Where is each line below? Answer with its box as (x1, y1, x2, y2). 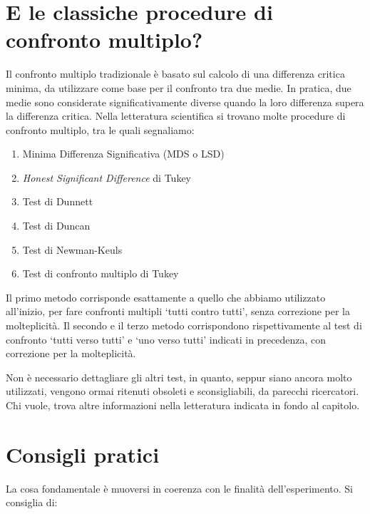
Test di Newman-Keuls (22, 242, 123, 257)
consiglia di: (6, 495, 58, 510)
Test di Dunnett (22, 194, 93, 209)
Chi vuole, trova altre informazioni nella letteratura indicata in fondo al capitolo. (6, 398, 360, 412)
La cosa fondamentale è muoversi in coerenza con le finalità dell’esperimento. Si (6, 480, 354, 495)
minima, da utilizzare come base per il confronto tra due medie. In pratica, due (6, 80, 351, 95)
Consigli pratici (6, 439, 160, 468)
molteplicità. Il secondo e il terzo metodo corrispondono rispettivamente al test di (6, 318, 362, 333)
